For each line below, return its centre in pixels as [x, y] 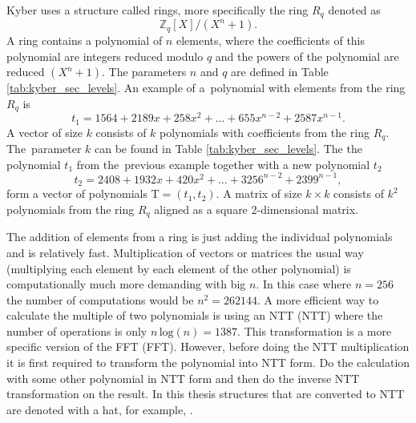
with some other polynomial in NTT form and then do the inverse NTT [183, 378]
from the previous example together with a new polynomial [223, 164]
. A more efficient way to [318, 299]
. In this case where [304, 284]
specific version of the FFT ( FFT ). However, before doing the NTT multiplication [208, 346]
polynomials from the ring [71, 209]
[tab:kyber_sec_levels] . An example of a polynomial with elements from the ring [206, 88]
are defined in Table [280, 72]
